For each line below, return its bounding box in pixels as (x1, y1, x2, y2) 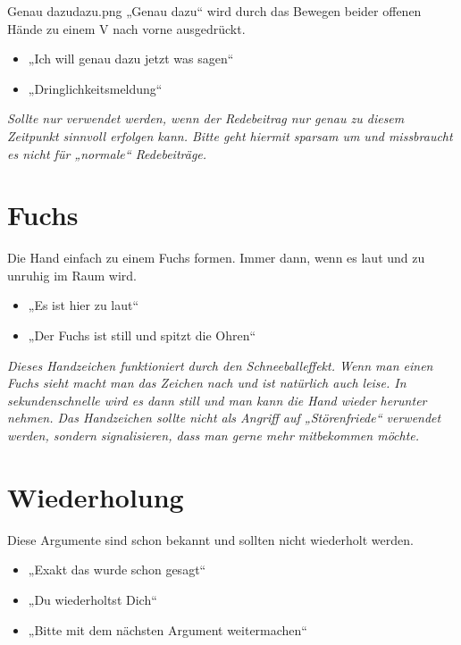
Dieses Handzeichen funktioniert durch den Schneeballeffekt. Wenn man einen (7, 356, 433, 374)
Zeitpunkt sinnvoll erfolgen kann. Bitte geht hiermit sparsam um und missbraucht (7, 126, 453, 145)
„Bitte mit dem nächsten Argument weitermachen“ (28, 620, 307, 639)
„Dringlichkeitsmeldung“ (28, 79, 163, 97)
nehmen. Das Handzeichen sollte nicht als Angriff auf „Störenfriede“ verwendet (7, 408, 441, 427)
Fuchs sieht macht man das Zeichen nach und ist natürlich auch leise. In (7, 373, 407, 392)
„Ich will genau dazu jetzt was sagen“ (28, 49, 234, 68)
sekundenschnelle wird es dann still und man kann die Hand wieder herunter (7, 390, 427, 409)
